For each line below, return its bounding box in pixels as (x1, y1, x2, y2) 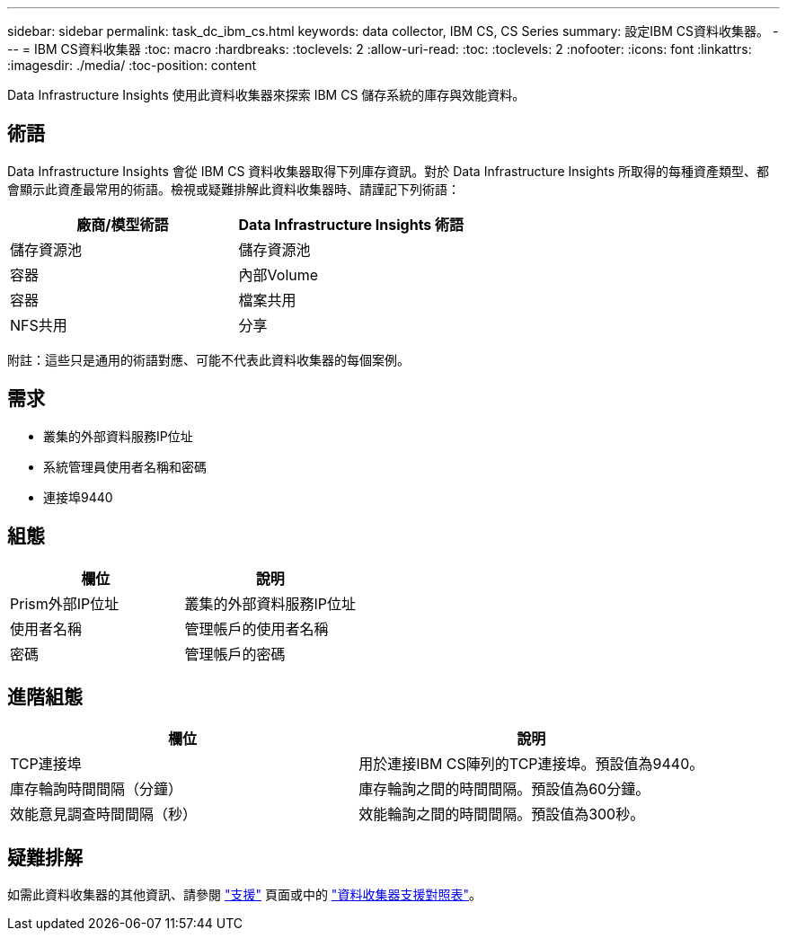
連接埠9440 (43, 489, 113, 505)
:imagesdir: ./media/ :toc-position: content (7, 58, 256, 73)
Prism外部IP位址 (10, 594, 119, 613)
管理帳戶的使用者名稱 (184, 619, 329, 638)
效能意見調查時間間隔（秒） (10, 805, 198, 824)
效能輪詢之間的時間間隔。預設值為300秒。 (358, 805, 645, 824)
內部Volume (238, 265, 319, 284)
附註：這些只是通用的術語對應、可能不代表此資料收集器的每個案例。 (7, 351, 410, 367)
